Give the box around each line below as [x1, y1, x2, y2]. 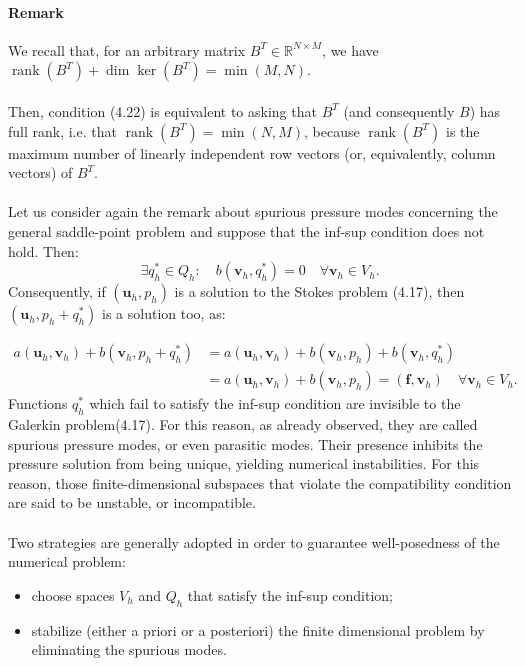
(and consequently [343, 100, 455, 121]
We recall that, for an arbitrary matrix [8, 39, 246, 60]
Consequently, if [8, 281, 106, 302]
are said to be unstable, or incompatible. [8, 492, 256, 513]
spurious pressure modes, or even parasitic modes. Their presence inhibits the [8, 433, 483, 454]
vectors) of [8, 162, 73, 183]
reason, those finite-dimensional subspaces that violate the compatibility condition [8, 472, 512, 493]
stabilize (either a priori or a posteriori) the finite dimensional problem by [31, 619, 485, 640]
